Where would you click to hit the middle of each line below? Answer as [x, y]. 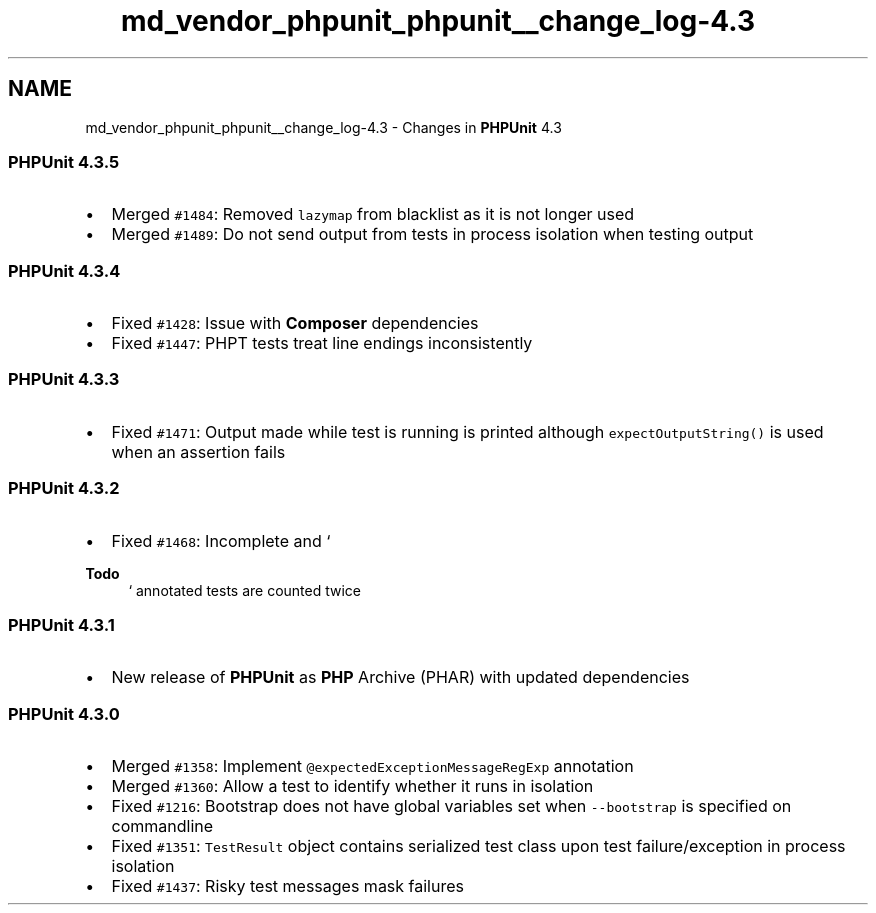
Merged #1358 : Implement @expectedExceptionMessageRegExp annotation [372, 766]
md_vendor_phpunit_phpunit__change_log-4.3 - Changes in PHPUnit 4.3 [323, 127]
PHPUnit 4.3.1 [61, 624]
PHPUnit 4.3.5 [64, 161]
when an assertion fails [198, 451]
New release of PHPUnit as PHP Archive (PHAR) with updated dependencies [400, 677]
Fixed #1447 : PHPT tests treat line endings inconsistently [322, 343]
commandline [162, 826]
